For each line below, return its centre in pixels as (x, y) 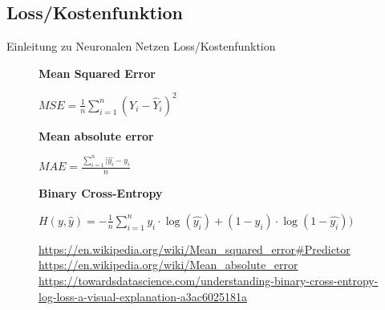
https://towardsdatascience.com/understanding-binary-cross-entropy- (209, 280)
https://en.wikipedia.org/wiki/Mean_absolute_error (168, 265)
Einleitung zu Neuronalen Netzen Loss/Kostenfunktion (141, 46)
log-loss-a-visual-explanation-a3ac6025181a (143, 296)
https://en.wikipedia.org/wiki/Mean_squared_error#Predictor (195, 249)
